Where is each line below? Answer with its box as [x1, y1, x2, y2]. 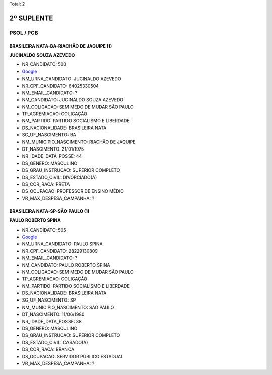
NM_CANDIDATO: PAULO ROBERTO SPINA [22, 262, 110, 268]
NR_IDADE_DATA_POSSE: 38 [22, 318, 82, 324]
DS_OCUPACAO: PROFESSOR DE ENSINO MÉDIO [22, 188, 124, 194]
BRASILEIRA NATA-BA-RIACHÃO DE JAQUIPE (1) [9, 43, 112, 49]
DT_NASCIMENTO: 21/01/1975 [22, 146, 84, 152]
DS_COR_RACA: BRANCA [22, 346, 75, 352]
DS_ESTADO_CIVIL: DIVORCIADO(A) [22, 174, 97, 180]
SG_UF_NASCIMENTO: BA [22, 132, 77, 138]
